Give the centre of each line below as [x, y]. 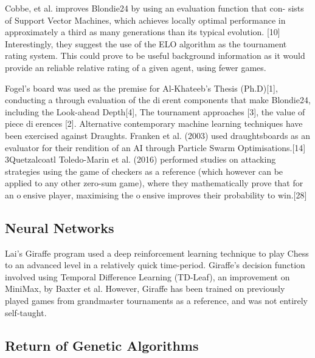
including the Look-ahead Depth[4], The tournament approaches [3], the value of [155, 111]
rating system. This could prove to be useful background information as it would [155, 56]
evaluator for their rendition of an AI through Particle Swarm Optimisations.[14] [155, 147]
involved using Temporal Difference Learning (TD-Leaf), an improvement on [147, 276]
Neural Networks [60, 227]
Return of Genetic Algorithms [102, 345]
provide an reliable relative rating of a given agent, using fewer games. [136, 67]
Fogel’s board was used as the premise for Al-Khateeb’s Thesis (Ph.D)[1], [141, 88]
